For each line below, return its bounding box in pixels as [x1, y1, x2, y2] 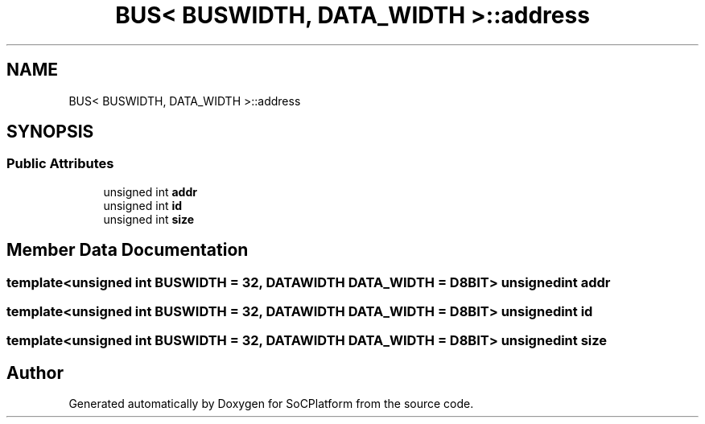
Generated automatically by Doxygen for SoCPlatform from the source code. [68, 397, 474, 411]
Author [6, 362, 64, 383]
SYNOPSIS [6, 121, 94, 142]
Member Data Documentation [6, 240, 249, 261]
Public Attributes [6, 155, 114, 172]
